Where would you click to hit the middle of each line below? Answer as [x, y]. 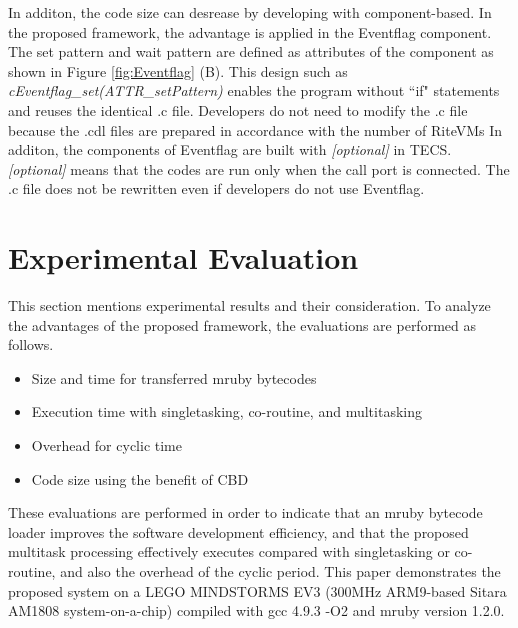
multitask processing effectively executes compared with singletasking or [229, 551]
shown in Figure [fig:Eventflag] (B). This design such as [178, 70]
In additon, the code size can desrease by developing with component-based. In [250, 12]
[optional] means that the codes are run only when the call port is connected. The [259, 168]
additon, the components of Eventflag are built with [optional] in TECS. [230, 149]
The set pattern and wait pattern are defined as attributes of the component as [251, 51]
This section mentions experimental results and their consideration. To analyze [249, 305]
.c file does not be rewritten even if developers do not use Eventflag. [216, 188]
